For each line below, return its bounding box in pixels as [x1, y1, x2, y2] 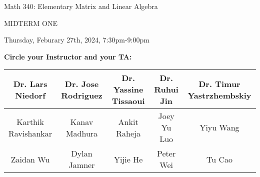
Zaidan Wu [10, 153, 50, 165]
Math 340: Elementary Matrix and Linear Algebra [4, 1, 158, 11]
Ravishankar [8, 127, 52, 139]
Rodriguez [61, 89, 102, 101]
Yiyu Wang [199, 121, 239, 133]
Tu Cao [206, 153, 232, 165]
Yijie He [113, 153, 143, 165]
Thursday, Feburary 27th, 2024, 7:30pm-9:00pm [4, 34, 149, 45]
